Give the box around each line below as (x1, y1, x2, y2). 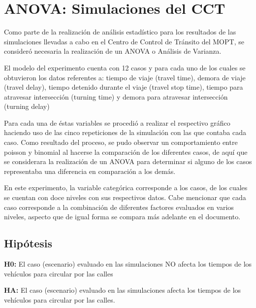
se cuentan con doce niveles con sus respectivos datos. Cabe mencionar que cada (4, 192, 246, 203)
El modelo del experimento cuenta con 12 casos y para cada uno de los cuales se (4, 62, 246, 72)
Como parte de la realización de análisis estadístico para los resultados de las (4, 27, 236, 37)
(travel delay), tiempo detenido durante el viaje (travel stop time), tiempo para (4, 82, 243, 92)
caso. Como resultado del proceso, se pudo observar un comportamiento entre (4, 137, 238, 147)
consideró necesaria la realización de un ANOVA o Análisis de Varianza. (4, 46, 222, 56)
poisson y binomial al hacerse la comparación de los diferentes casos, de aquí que (4, 146, 248, 157)
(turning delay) (4, 101, 50, 111)
